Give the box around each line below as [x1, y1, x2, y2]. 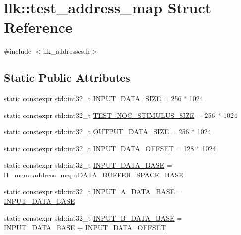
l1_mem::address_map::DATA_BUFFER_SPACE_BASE [4, 170, 183, 180]
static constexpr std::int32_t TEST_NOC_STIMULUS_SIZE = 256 [4, 110, 215, 120]
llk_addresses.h [43, 46, 90, 56]
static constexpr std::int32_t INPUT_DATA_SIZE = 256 [4, 93, 181, 104]
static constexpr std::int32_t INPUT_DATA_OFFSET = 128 [4, 143, 194, 153]
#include [4, 46, 32, 56]
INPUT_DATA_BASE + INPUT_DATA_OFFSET [4, 222, 166, 233]
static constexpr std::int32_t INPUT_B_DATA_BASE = [4, 212, 182, 223]
